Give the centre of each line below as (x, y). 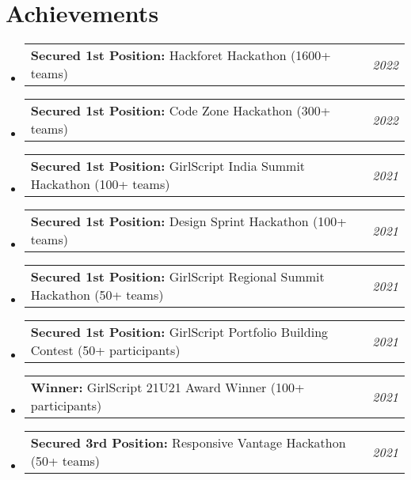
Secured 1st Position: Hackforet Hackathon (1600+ (181, 55)
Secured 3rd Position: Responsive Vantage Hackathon (188, 443)
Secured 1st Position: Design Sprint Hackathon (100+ (188, 221)
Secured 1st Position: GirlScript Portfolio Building (179, 332)
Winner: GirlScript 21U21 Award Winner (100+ (167, 387)
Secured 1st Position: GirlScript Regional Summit (177, 277)
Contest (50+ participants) (105, 350)
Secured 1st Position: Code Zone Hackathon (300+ (181, 111)
